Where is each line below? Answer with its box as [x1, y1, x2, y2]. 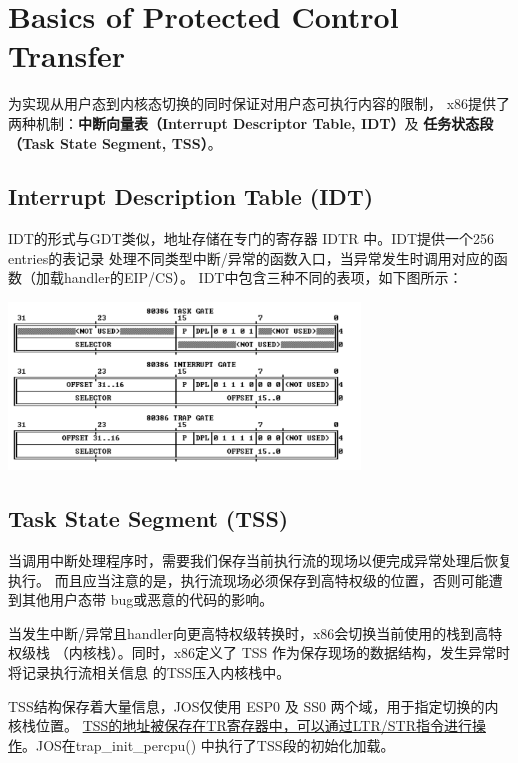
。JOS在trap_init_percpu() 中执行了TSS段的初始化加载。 [22, 734, 395, 755]
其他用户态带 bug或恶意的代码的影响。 [21, 589, 274, 610]
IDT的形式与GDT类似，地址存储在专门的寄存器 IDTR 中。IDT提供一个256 [8, 228, 494, 249]
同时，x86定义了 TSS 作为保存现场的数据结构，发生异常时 [131, 642, 511, 663]
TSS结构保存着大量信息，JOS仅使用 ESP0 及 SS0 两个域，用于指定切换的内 [8, 695, 499, 716]
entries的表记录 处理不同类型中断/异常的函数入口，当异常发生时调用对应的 [8, 247, 494, 268]
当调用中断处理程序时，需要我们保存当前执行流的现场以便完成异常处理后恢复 [8, 550, 512, 571]
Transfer [8, 35, 126, 76]
